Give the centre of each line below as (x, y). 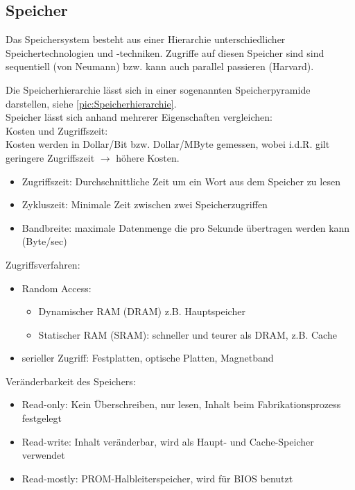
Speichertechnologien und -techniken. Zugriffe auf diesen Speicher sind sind (165, 52)
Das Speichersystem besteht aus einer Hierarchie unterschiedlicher (146, 39)
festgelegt (42, 418)
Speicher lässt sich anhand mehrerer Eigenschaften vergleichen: (139, 117)
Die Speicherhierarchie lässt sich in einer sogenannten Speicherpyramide (158, 89)
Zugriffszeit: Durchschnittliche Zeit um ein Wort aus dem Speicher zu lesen (181, 181)
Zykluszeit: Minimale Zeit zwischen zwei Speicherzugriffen (145, 204)
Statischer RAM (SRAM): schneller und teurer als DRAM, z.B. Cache (188, 334)
